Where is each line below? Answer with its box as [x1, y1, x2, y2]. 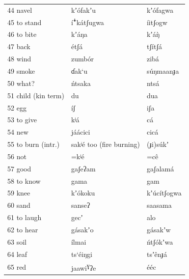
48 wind [7, 54, 31, 64]
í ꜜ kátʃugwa [71, 17, 104, 27]
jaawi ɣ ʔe [71, 261, 96, 273]
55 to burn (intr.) [7, 139, 60, 149]
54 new [7, 127, 28, 137]
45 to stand [7, 17, 42, 27]
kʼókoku [71, 188, 95, 198]
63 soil [7, 236, 27, 247]
